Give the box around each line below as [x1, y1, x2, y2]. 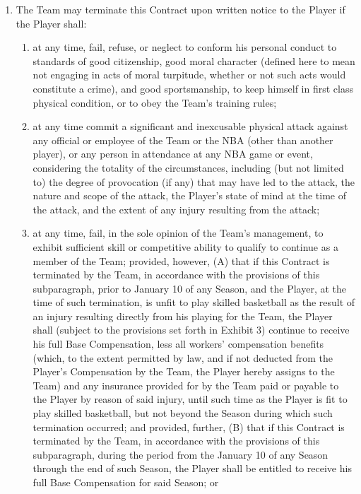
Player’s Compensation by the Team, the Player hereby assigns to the [32, 364, 335, 379]
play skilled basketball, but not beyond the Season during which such [32, 406, 333, 421]
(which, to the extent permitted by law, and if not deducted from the [32, 350, 333, 365]
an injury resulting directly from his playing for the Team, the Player [32, 308, 333, 323]
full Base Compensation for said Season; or [32, 475, 219, 489]
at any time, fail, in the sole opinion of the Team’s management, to [32, 225, 324, 240]
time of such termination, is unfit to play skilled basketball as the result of [32, 295, 355, 310]
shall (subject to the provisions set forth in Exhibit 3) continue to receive [32, 322, 350, 337]
